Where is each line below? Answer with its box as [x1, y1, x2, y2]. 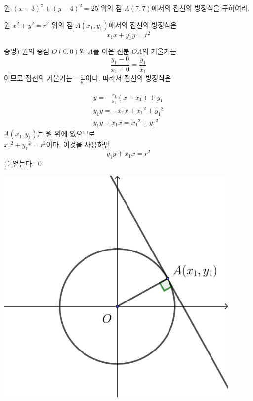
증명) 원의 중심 [4, 46, 50, 56]
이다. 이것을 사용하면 [46, 139, 110, 150]
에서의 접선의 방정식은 [108, 19, 177, 30]
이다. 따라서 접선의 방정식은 [85, 73, 171, 83]
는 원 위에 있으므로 [37, 128, 95, 139]
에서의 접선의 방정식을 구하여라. [151, 3, 250, 13]
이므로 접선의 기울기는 [4, 73, 73, 83]
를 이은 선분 [93, 46, 129, 56]
